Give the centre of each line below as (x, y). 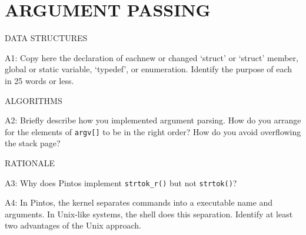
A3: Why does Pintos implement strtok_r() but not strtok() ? (121, 182)
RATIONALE (30, 162)
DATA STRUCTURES (46, 38)
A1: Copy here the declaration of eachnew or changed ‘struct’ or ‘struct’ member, (152, 57)
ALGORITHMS (34, 100)
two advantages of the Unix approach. (73, 225)
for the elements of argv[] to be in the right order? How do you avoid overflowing (153, 131)
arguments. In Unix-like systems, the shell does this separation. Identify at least (149, 214)
